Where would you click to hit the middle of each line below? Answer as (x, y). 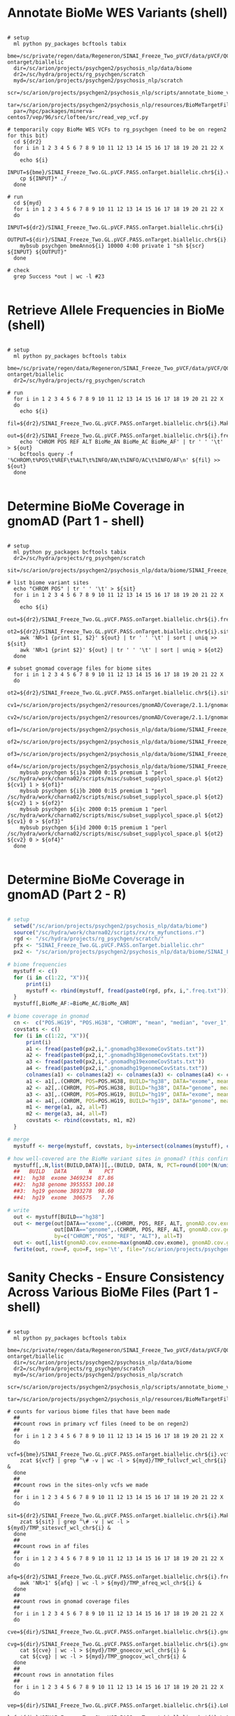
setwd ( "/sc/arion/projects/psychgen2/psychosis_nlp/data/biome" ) (111, 926)
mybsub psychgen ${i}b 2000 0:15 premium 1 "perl (94, 791)
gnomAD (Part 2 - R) (67, 894)
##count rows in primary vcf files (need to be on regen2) (101, 1423)
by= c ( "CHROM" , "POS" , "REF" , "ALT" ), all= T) (119, 1237)
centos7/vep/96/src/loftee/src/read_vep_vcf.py (78, 117)
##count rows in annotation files (64, 1675)
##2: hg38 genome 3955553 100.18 (64, 1185)
